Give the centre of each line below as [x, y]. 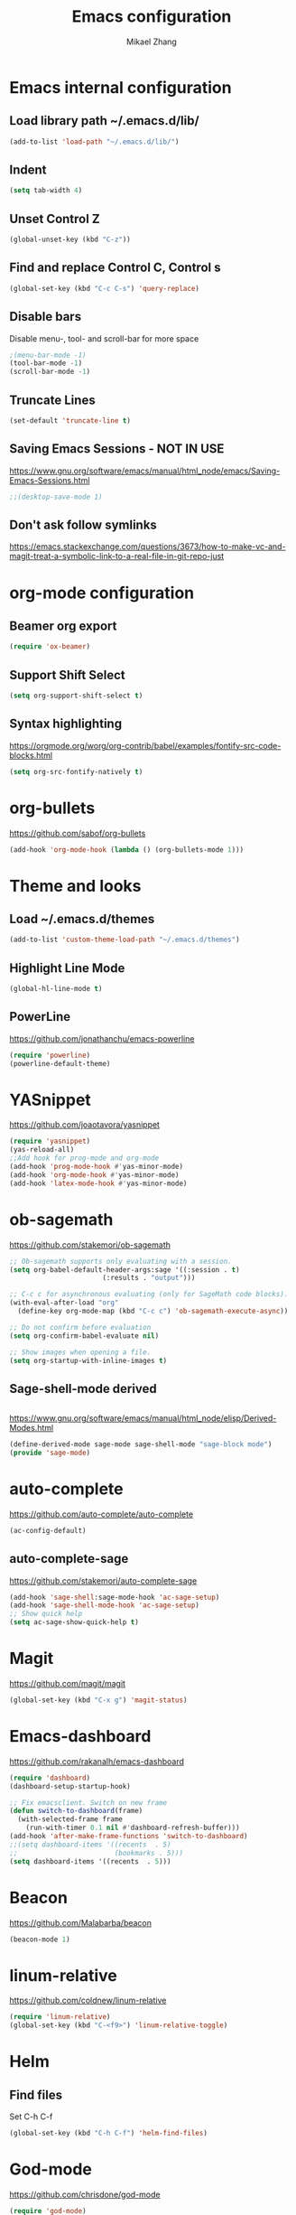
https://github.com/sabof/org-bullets [78, 833]
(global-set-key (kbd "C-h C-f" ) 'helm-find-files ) [108, 2134]
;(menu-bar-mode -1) [48, 355]
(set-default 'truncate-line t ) [70, 421]
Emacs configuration [152, 17]
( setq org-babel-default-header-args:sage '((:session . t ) [125, 1270]
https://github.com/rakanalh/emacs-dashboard [97, 1761]
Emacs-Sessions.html [50, 480]
